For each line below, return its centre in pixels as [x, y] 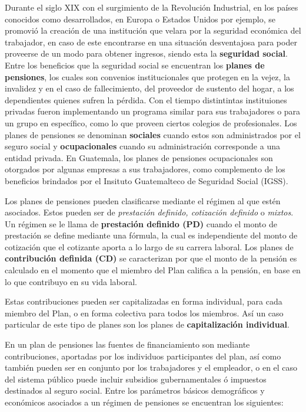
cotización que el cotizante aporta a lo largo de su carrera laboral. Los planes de [149, 246]
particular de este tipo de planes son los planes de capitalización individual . [147, 324]
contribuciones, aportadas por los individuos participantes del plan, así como [143, 356]
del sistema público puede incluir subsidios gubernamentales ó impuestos [136, 379]
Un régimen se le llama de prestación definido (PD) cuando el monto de [141, 223]
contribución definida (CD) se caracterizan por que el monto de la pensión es [151, 258]
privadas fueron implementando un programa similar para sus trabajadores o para [153, 111]
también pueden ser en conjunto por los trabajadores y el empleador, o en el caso [151, 367]
